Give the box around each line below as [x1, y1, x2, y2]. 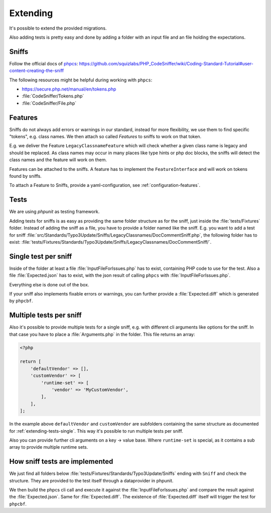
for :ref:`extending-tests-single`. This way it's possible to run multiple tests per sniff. [9, 428, 183, 434]
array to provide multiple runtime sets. [9, 444, 88, 450]
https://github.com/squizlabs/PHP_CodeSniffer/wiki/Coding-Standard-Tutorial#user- [79, 60, 253, 66]
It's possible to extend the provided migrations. [9, 25, 107, 31]
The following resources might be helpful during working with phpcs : [9, 77, 153, 83]
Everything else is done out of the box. [9, 281, 89, 287]
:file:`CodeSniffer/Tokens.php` [22, 93, 84, 99]
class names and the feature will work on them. [9, 157, 107, 163]
